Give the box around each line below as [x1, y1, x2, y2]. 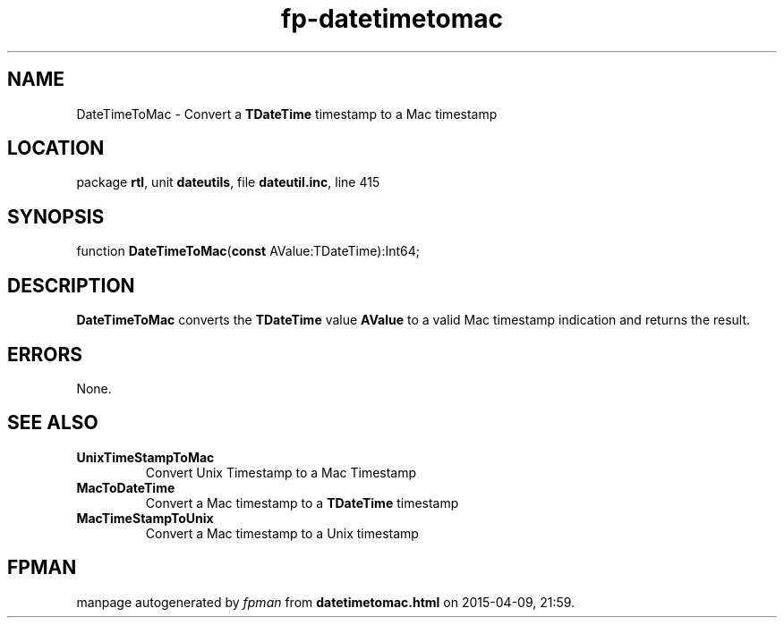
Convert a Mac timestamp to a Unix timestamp [145, 525, 419, 541]
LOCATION [7, 137, 105, 160]
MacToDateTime [76, 479, 175, 495]
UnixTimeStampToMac [76, 449, 215, 465]
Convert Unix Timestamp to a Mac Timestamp [145, 464, 417, 480]
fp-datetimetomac [281, 4, 503, 34]
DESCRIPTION [7, 274, 135, 297]
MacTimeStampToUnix [76, 510, 214, 526]
